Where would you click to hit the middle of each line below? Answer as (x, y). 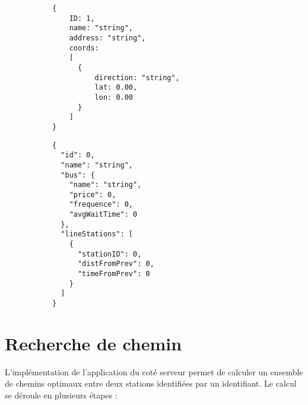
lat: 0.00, (116, 88)
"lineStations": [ (97, 234)
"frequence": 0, (101, 205)
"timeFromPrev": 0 (114, 274)
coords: (84, 48)
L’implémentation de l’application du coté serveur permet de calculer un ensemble (154, 371)
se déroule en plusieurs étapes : (61, 395)
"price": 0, (93, 194)
